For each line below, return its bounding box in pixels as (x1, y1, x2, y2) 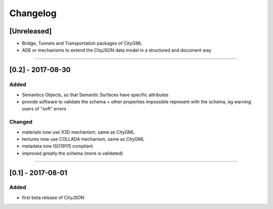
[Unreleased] (9, 27, 52, 35)
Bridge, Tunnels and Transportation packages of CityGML (22, 40, 143, 47)
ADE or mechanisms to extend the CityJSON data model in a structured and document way (22, 47, 212, 53)
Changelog (9, 8, 57, 19)
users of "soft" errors (22, 106, 67, 112)
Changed (9, 118, 33, 126)
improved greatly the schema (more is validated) (22, 150, 123, 156)
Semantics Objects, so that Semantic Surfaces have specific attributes (22, 92, 169, 98)
